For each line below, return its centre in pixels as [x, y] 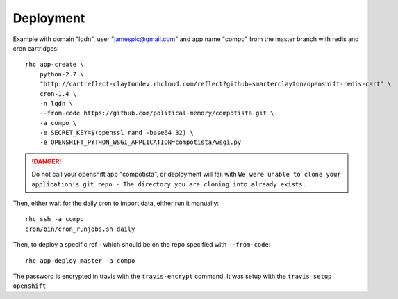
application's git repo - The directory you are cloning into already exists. [169, 184]
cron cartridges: [36, 48]
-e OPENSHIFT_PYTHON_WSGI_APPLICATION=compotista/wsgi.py [140, 142]
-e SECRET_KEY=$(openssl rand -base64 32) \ [116, 133]
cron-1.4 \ [58, 94]
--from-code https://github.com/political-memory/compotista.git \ [157, 113]
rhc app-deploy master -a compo [80, 260]
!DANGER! [47, 161]
